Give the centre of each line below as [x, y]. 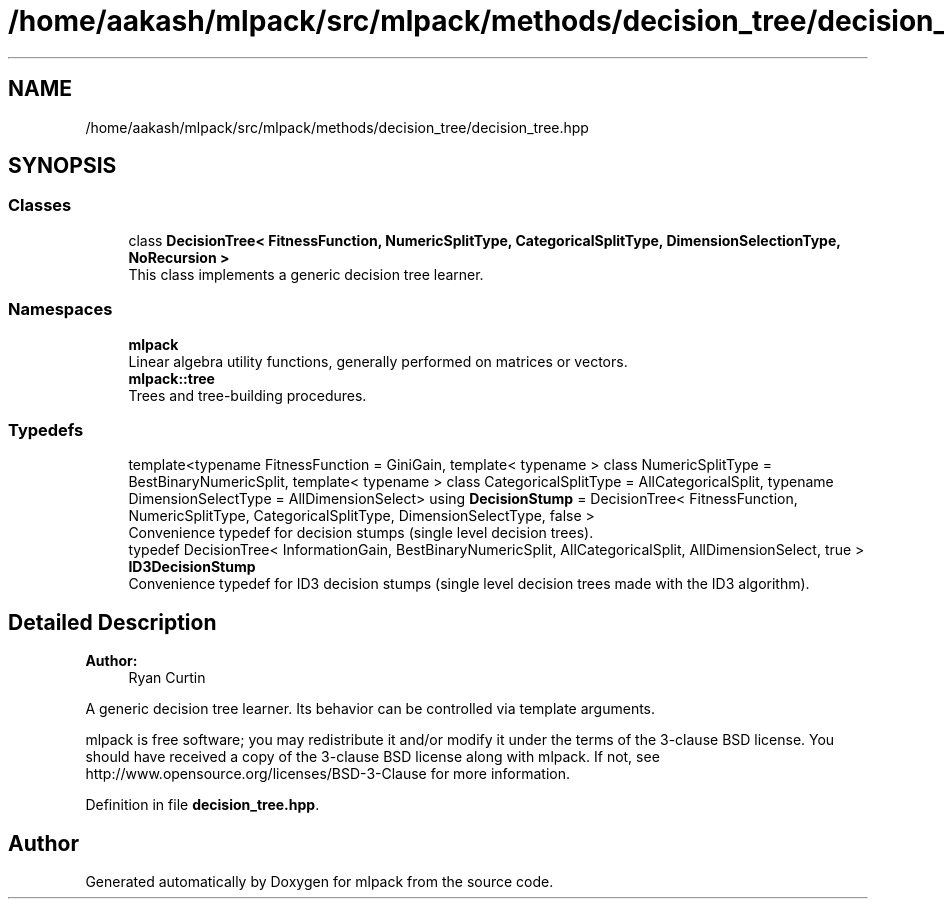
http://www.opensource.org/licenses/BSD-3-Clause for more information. [327, 774]
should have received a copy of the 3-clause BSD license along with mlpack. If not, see [372, 757]
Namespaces [60, 309]
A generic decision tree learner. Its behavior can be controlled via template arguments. [370, 709]
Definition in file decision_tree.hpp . [202, 805]
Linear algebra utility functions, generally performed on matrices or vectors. [378, 361]
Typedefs [46, 429]
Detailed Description [112, 622]
